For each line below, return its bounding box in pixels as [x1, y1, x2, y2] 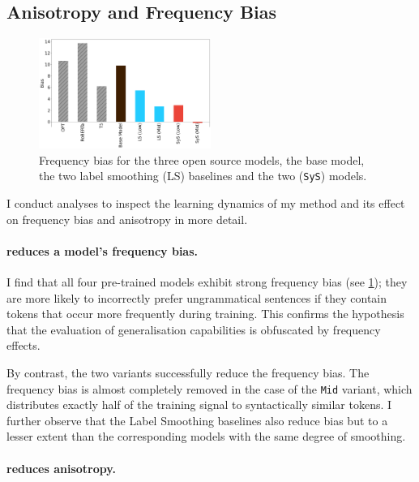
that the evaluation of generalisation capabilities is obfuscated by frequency [6, 321, 381, 338]
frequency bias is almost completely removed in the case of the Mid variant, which [6, 380, 413, 397]
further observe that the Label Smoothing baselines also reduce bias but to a [6, 411, 388, 428]
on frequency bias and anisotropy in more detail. [6, 210, 248, 227]
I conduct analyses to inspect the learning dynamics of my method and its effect [6, 195, 405, 212]
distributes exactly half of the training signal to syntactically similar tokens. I [6, 396, 392, 413]
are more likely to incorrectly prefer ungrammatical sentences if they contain [6, 289, 387, 306]
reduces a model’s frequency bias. [6, 242, 198, 259]
